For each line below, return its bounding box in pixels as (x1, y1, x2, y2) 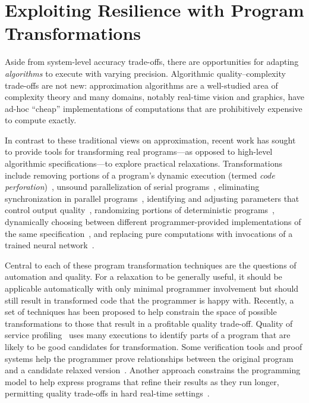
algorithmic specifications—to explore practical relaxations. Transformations (5, 157, 282, 170)
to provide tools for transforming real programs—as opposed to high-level (5, 145, 273, 158)
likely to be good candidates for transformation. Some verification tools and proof (5, 340, 302, 352)
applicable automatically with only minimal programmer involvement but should (5, 282, 299, 294)
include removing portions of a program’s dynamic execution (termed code (5, 168, 275, 181)
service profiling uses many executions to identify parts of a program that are (5, 329, 291, 341)
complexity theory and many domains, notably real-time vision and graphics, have (5, 90, 304, 103)
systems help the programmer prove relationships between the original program (5, 352, 294, 364)
